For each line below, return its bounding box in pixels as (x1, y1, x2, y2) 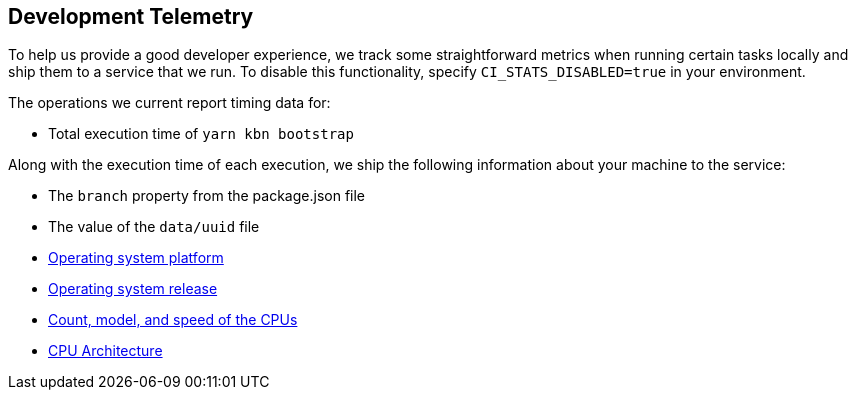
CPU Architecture (48, 342, 163, 360)
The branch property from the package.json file (48, 187, 366, 205)
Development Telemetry (8, 4, 254, 29)
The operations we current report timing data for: (8, 94, 331, 112)
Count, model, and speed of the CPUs (48, 311, 298, 329)
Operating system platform (48, 249, 224, 267)
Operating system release (48, 280, 218, 298)
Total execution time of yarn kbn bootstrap (48, 125, 354, 143)
